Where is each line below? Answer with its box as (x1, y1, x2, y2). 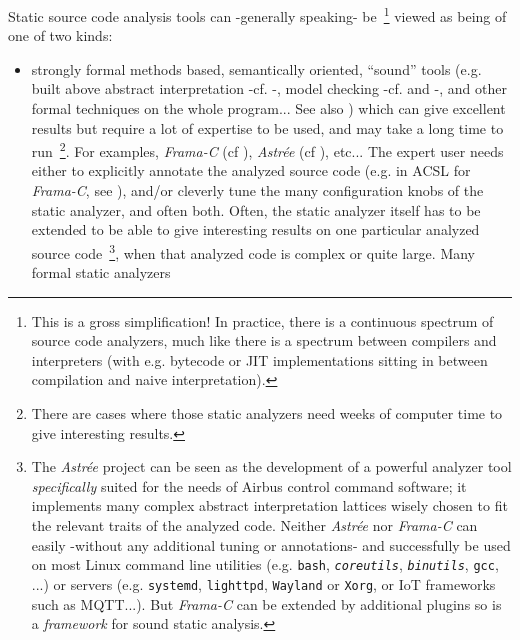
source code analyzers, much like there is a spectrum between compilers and (31, 330, 497, 351)
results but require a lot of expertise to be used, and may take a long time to (31, 117, 504, 138)
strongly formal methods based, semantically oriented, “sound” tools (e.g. (31, 58, 482, 79)
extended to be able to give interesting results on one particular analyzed (31, 219, 480, 240)
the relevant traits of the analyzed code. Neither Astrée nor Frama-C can (31, 515, 478, 536)
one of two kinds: (8, 25, 113, 46)
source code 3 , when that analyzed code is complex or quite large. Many (31, 239, 476, 263)
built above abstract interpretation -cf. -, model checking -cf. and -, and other (31, 78, 507, 99)
